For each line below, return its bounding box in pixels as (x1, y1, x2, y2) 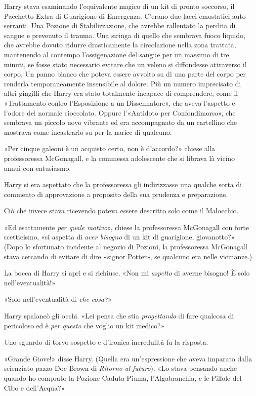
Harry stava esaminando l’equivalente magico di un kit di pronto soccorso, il (4, 1, 235, 11)
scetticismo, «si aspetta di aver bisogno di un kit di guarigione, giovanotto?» (4, 232, 235, 242)
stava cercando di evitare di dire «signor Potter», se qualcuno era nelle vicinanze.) (4, 251, 252, 261)
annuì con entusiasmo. (4, 162, 71, 173)
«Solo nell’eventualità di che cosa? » (4, 294, 112, 304)
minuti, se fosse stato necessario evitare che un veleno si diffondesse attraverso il (4, 59, 247, 69)
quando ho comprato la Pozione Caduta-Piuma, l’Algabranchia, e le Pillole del (4, 373, 242, 383)
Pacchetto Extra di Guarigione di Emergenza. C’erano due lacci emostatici (4, 10, 230, 21)
